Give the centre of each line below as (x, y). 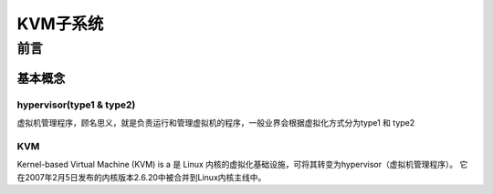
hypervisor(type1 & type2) (76, 105)
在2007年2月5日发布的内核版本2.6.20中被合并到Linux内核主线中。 (142, 177)
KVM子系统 (60, 24)
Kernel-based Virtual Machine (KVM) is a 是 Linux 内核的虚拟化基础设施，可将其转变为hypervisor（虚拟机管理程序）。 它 (242, 165)
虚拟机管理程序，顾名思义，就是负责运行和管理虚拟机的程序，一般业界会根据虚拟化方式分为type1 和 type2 (216, 122)
